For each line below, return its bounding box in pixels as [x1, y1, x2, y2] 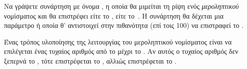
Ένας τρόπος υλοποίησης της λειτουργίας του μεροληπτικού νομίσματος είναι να [4, 36, 232, 46]
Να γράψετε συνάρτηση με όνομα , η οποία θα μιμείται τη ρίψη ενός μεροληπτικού [4, 1, 239, 11]
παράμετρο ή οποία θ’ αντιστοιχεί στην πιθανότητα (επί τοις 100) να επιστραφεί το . [4, 20, 244, 30]
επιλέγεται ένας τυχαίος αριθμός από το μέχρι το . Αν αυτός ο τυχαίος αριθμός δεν [4, 46, 239, 56]
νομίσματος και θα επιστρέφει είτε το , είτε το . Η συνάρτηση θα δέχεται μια [4, 10, 224, 21]
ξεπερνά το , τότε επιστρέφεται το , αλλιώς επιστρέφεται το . [4, 55, 177, 66]
